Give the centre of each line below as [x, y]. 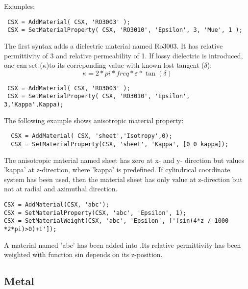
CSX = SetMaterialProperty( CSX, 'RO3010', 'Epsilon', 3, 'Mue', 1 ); [125, 30]
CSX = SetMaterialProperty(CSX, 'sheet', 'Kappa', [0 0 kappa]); [120, 144]
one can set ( [23, 65]
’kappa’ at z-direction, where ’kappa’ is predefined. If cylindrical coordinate [117, 170]
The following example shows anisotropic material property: [94, 120]
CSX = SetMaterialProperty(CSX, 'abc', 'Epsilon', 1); [95, 213]
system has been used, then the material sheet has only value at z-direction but [123, 179]
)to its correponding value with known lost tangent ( [125, 65]
